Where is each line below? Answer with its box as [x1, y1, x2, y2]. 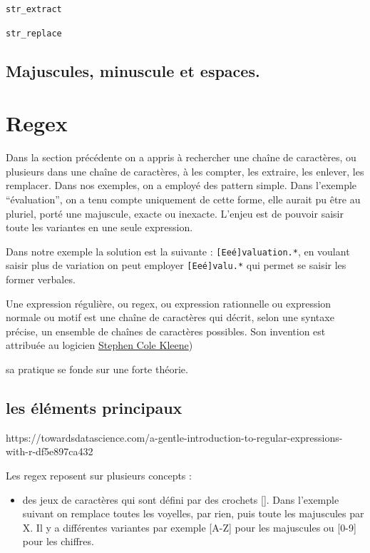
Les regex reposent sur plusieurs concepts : [6, 468, 192, 483]
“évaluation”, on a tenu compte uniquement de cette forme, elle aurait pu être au [6, 192, 361, 206]
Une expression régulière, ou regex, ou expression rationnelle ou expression [6, 295, 332, 310]
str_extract [6, 4, 62, 14]
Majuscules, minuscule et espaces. [6, 59, 260, 81]
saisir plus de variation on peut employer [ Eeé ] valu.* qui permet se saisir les [6, 258, 346, 273]
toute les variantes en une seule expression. [6, 220, 193, 235]
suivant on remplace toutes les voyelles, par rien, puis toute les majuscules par [22, 506, 364, 521]
